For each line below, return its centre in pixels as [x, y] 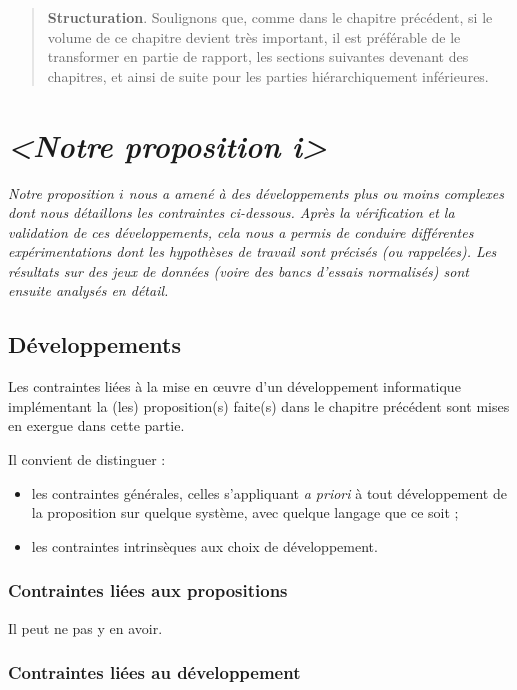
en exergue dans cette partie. [96, 425]
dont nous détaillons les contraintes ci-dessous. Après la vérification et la [231, 212]
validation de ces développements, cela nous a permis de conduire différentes [241, 231]
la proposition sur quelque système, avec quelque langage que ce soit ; [245, 512]
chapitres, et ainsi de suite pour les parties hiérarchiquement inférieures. [268, 75]
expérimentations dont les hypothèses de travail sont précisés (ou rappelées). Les [252, 251]
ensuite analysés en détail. [88, 290]
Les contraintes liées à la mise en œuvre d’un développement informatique [234, 386]
